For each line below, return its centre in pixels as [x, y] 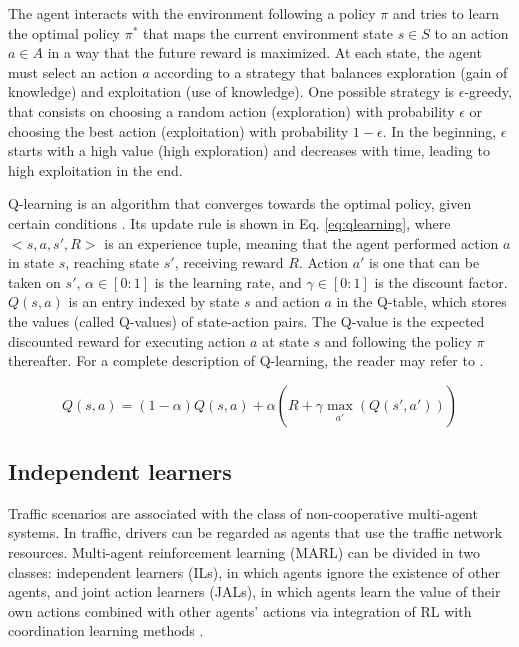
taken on [34, 281]
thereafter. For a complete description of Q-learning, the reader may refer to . [246, 360]
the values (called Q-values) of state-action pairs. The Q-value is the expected [246, 320]
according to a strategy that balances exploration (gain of [331, 71]
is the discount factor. [441, 281]
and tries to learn [445, 13]
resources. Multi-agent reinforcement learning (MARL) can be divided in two [244, 552]
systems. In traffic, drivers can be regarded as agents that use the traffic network [255, 532]
